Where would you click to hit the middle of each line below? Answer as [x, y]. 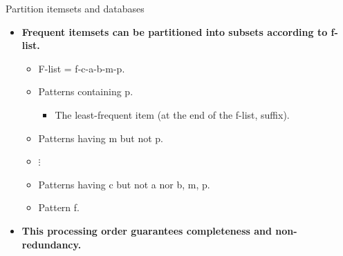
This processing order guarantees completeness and [147, 230]
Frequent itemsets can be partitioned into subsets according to [175, 31]
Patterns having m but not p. [101, 138]
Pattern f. [59, 207]
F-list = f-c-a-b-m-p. [82, 68]
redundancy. [52, 244]
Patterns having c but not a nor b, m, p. [124, 184]
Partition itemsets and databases [75, 8]
